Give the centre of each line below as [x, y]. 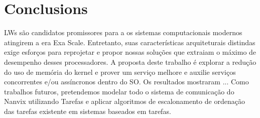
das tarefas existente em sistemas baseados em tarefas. [88, 111]
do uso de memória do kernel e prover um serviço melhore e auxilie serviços [120, 72]
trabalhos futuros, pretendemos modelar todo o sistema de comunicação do [119, 91]
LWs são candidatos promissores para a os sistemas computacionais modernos [123, 32]
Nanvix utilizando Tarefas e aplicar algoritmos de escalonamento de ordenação [124, 101]
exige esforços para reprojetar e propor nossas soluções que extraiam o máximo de [130, 52]
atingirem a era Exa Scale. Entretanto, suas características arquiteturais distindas [130, 42]
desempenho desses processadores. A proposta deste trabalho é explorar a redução [130, 62]
